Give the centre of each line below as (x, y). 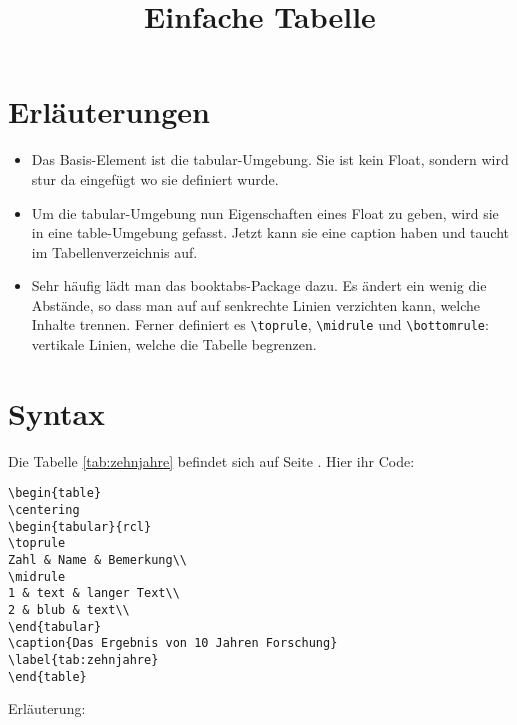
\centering (44, 510)
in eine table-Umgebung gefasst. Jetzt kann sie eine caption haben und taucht (270, 232)
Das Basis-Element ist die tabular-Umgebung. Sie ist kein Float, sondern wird (270, 159)
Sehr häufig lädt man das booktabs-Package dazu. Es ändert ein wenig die (259, 285)
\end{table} (47, 676)
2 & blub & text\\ (69, 610)
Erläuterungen (109, 111)
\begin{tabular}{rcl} (80, 526)
